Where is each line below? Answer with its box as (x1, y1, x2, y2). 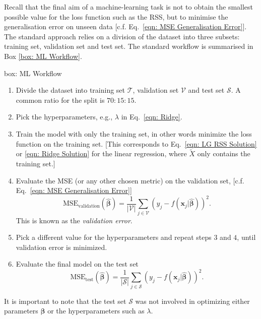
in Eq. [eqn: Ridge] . (121, 111, 182, 122)
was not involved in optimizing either (135, 295, 250, 306)
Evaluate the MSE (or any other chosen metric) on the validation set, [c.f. (16, 175, 244, 185)
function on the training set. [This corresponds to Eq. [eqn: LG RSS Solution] (16, 138, 257, 149)
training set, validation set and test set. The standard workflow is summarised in (4, 41, 253, 51)
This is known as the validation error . (16, 215, 133, 225)
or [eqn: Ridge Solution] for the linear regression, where (16, 148, 187, 159)
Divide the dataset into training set (16, 85, 125, 95)
